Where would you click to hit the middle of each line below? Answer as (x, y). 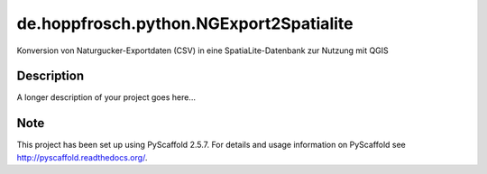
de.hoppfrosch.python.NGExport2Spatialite (185, 23)
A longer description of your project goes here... (106, 97)
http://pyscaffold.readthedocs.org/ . (82, 157)
